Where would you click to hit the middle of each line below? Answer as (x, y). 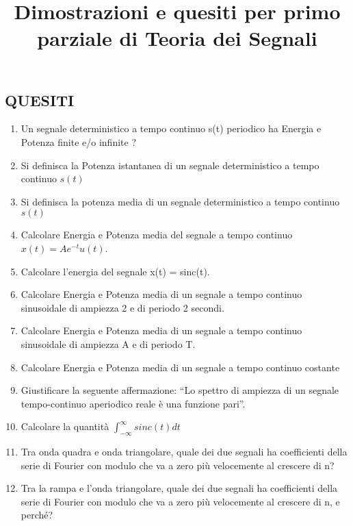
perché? (37, 515)
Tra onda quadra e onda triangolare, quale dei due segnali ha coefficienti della (184, 452)
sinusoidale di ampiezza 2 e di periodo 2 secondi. (122, 307)
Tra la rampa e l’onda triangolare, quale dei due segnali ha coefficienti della (179, 488)
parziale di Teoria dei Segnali (177, 38)
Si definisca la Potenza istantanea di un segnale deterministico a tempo (170, 165)
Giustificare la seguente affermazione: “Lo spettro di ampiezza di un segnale (180, 390)
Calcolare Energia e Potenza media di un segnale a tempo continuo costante (180, 367)
